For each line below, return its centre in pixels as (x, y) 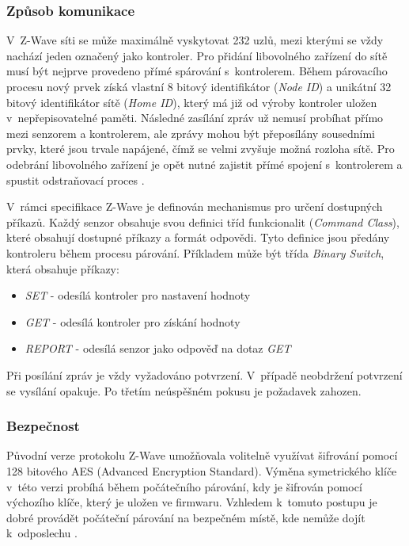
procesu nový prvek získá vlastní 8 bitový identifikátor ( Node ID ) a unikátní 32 (199, 86)
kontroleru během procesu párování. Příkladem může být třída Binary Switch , (195, 252)
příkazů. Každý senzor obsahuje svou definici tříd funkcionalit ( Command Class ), (203, 221)
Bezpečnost (43, 426)
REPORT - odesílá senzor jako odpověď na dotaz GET (158, 348)
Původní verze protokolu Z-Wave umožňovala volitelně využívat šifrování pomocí (202, 455)
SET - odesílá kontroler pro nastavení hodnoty (138, 295)
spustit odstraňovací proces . (76, 179)
